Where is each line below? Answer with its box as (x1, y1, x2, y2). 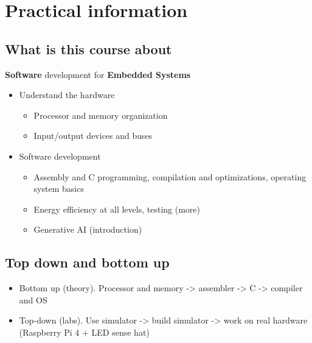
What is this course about (5, 39, 172, 58)
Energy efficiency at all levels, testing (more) (33, 202, 200, 215)
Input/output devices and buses (33, 129, 153, 142)
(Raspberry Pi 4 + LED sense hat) (19, 325, 150, 338)
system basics (33, 182, 84, 195)
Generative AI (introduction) (33, 223, 142, 236)
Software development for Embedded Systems (5, 68, 191, 80)
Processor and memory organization (33, 108, 168, 121)
